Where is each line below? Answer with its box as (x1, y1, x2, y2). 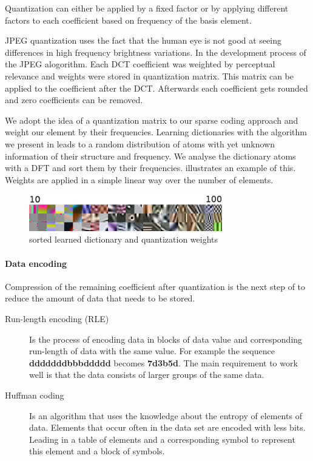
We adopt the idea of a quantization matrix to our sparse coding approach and (5, 113, 298, 126)
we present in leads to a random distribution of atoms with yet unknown (5, 137, 275, 150)
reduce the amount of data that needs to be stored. (5, 292, 195, 305)
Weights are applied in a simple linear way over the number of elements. (5, 173, 274, 186)
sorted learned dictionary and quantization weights (29, 233, 218, 246)
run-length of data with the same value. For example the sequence (29, 345, 275, 357)
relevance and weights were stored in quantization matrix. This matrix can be (5, 69, 294, 82)
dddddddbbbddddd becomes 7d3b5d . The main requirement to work (29, 356, 298, 369)
